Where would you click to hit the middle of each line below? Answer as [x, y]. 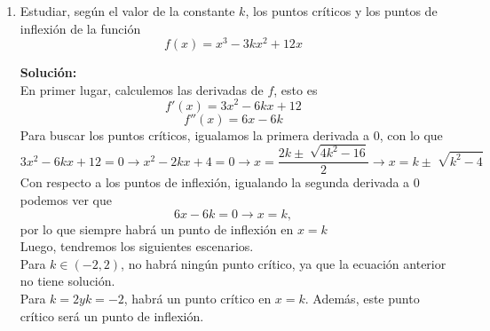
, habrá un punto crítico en [198, 299]
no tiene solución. [67, 281]
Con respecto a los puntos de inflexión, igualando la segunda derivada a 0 [220, 182]
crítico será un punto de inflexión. [112, 315]
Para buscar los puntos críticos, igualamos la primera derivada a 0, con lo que [231, 134]
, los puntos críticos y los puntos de [341, 11]
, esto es [296, 89]
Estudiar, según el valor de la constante [127, 11]
